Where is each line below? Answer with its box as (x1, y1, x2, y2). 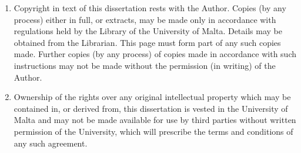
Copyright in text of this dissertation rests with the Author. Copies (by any (14, 2, 286, 14)
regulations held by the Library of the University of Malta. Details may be (14, 25, 282, 37)
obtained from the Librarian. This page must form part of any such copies (14, 36, 281, 48)
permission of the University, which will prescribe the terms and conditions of (14, 125, 293, 137)
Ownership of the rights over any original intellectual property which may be (14, 91, 291, 103)
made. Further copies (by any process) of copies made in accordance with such (14, 48, 296, 60)
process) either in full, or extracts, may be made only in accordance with (14, 13, 276, 25)
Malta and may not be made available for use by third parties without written (14, 114, 296, 126)
